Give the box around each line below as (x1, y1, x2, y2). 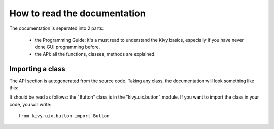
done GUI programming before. (35, 44, 100, 50)
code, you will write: (9, 101, 52, 107)
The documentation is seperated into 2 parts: (9, 25, 104, 31)
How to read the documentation (9, 8, 146, 19)
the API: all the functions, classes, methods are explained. (35, 51, 156, 57)
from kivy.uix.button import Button (18, 113, 110, 119)
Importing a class (9, 64, 65, 73)
